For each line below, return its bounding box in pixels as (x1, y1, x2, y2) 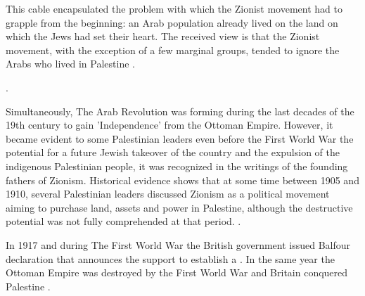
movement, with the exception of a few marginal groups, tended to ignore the (6, 42, 340, 57)
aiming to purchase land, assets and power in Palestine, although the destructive (6, 200, 353, 214)
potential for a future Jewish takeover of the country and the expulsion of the (6, 145, 340, 160)
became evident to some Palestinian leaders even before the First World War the (6, 131, 354, 146)
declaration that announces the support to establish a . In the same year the (6, 251, 335, 266)
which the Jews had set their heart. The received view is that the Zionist (6, 29, 320, 44)
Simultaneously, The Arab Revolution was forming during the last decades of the (6, 103, 354, 118)
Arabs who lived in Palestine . (6, 56, 135, 71)
